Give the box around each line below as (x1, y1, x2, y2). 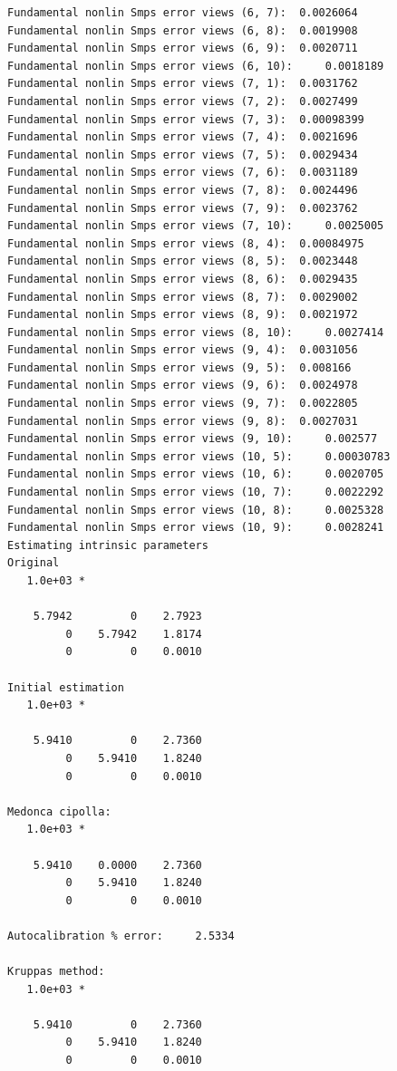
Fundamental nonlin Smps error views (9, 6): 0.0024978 (7, 379, 358, 392)
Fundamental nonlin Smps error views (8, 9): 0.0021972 (7, 308, 358, 322)
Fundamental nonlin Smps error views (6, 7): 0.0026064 (7, 6, 358, 19)
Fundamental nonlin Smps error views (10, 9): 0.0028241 (7, 521, 384, 535)
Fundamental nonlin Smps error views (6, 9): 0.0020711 (7, 42, 358, 55)
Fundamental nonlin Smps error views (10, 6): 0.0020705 (7, 468, 384, 481)
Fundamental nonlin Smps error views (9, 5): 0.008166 (7, 361, 352, 374)
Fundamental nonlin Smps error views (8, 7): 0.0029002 (7, 290, 358, 304)
